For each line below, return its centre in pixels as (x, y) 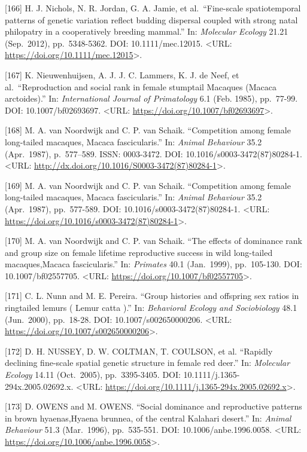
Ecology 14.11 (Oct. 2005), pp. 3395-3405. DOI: (93, 375)
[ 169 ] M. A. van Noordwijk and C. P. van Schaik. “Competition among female (148, 185)
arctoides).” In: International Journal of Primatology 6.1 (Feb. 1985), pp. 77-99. (151, 98)
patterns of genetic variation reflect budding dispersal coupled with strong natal (151, 19)
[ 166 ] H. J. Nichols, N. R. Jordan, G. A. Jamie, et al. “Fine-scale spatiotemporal (153, 8)
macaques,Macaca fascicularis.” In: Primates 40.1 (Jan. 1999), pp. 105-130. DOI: (153, 264)
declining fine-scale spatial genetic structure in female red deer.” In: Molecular (148, 363)
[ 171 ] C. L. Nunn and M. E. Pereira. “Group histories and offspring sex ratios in (152, 296)
